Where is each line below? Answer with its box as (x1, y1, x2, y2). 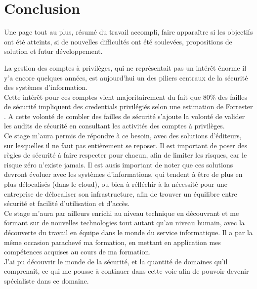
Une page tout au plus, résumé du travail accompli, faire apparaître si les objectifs (4, 27, 253, 37)
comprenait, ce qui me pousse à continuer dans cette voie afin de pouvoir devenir (4, 266, 249, 276)
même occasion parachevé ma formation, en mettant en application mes (4, 237, 221, 247)
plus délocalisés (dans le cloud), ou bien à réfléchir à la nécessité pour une (4, 179, 228, 189)
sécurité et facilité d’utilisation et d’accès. (4, 198, 130, 208)
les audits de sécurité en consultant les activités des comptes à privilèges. (4, 121, 225, 131)
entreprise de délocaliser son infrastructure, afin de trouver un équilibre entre (4, 188, 237, 199)
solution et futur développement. (4, 46, 103, 56)
